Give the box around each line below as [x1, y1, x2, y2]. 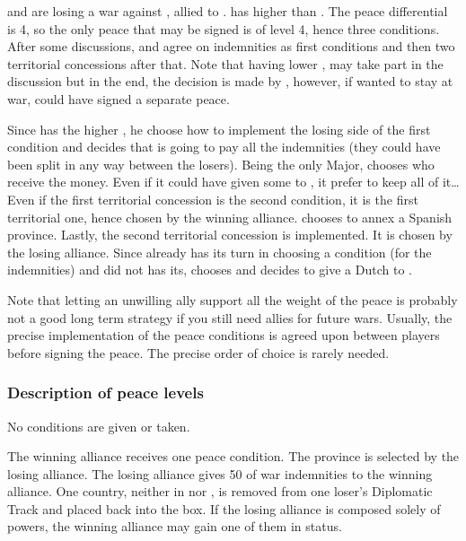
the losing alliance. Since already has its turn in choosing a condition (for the [7, 242, 432, 261]
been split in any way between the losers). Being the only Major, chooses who [7, 154, 435, 173]
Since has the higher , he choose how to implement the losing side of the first [7, 119, 431, 138]
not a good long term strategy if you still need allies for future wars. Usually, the [7, 308, 453, 327]
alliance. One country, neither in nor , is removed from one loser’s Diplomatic [7, 482, 433, 501]
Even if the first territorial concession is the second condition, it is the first [7, 189, 418, 208]
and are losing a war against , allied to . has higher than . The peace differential [7, 2, 448, 20]
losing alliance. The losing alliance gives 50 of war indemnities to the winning [7, 464, 433, 483]
